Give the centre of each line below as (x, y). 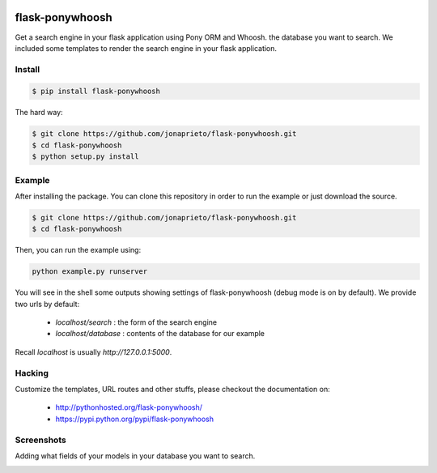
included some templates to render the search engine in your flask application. (146, 48)
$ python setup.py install (85, 157)
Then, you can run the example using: (78, 250)
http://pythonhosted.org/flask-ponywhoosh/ (129, 407)
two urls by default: (47, 304)
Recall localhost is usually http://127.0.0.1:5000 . (93, 352)
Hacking (32, 373)
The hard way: (39, 113)
